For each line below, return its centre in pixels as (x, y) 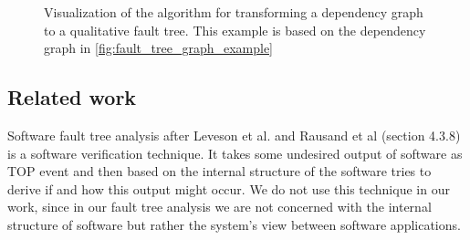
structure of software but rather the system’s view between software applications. (234, 224)
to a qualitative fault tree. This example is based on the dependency (235, 30)
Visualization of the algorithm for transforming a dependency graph (234, 12)
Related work (72, 97)
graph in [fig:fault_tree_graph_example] (159, 48)
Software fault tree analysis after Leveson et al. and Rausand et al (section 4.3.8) (234, 135)
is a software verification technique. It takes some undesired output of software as (235, 153)
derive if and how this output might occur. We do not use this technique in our (229, 188)
